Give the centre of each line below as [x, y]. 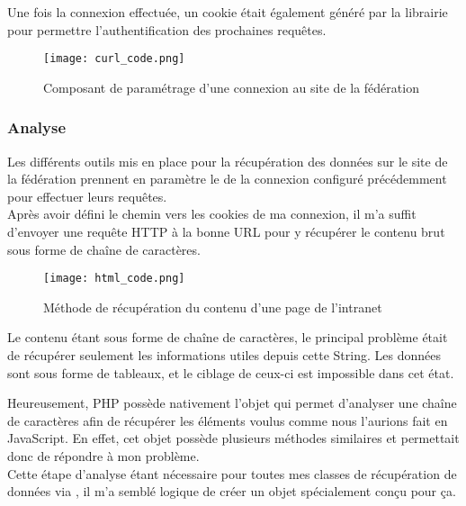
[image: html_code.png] [114, 279]
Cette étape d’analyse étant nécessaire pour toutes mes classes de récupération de [232, 473]
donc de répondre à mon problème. [103, 456]
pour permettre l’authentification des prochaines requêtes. [167, 29]
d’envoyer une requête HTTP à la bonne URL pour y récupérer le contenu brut [226, 232]
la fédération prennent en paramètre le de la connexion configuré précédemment [227, 179]
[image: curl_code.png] [114, 59]
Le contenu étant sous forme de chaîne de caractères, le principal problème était [228, 337]
